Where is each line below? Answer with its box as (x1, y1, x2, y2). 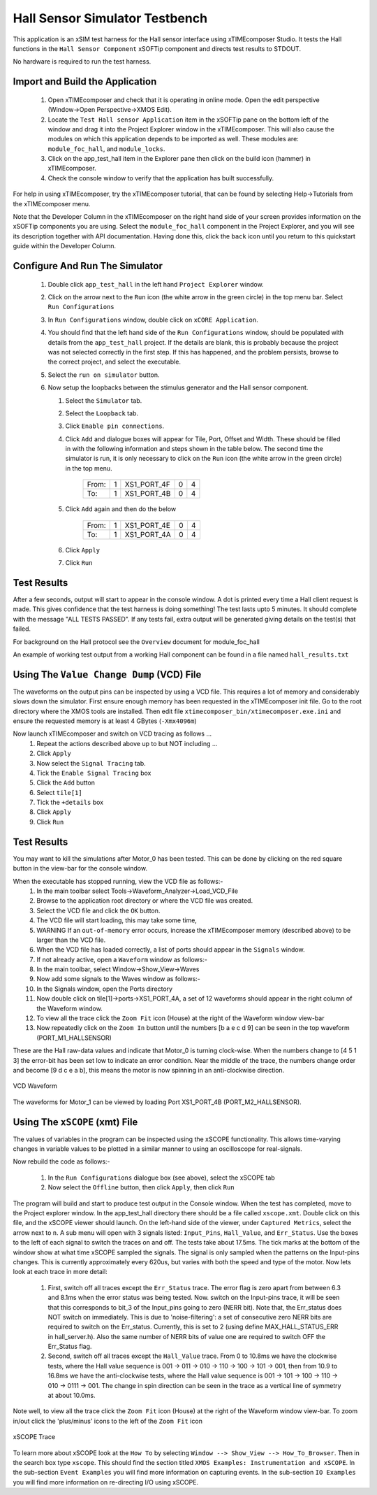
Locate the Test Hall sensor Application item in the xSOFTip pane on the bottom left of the (47, 115, 330, 124)
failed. (13, 624, 31, 633)
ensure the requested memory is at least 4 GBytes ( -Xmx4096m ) (13, 717, 197, 725)
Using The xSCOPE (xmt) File (13, 1116, 138, 1128)
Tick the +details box (36, 798, 104, 807)
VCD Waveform (13, 1082, 57, 1090)
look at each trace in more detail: (13, 1268, 108, 1276)
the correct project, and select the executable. (47, 357, 182, 366)
